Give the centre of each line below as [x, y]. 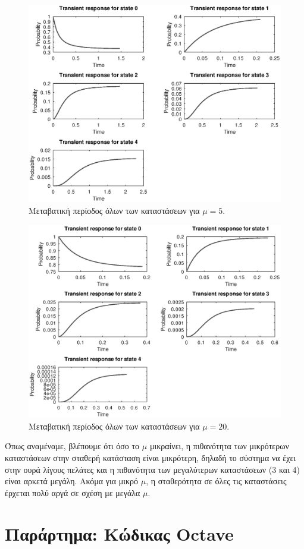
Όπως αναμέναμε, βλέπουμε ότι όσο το [72, 446]
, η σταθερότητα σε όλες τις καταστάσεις [216, 481]
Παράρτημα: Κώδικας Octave [119, 533]
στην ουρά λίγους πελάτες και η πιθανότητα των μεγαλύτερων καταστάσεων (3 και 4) [153, 469]
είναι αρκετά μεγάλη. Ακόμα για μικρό [72, 481]
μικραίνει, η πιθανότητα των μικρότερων [219, 446]
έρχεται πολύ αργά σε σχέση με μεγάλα [73, 492]
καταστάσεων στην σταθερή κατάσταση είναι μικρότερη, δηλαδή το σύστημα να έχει [151, 458]
